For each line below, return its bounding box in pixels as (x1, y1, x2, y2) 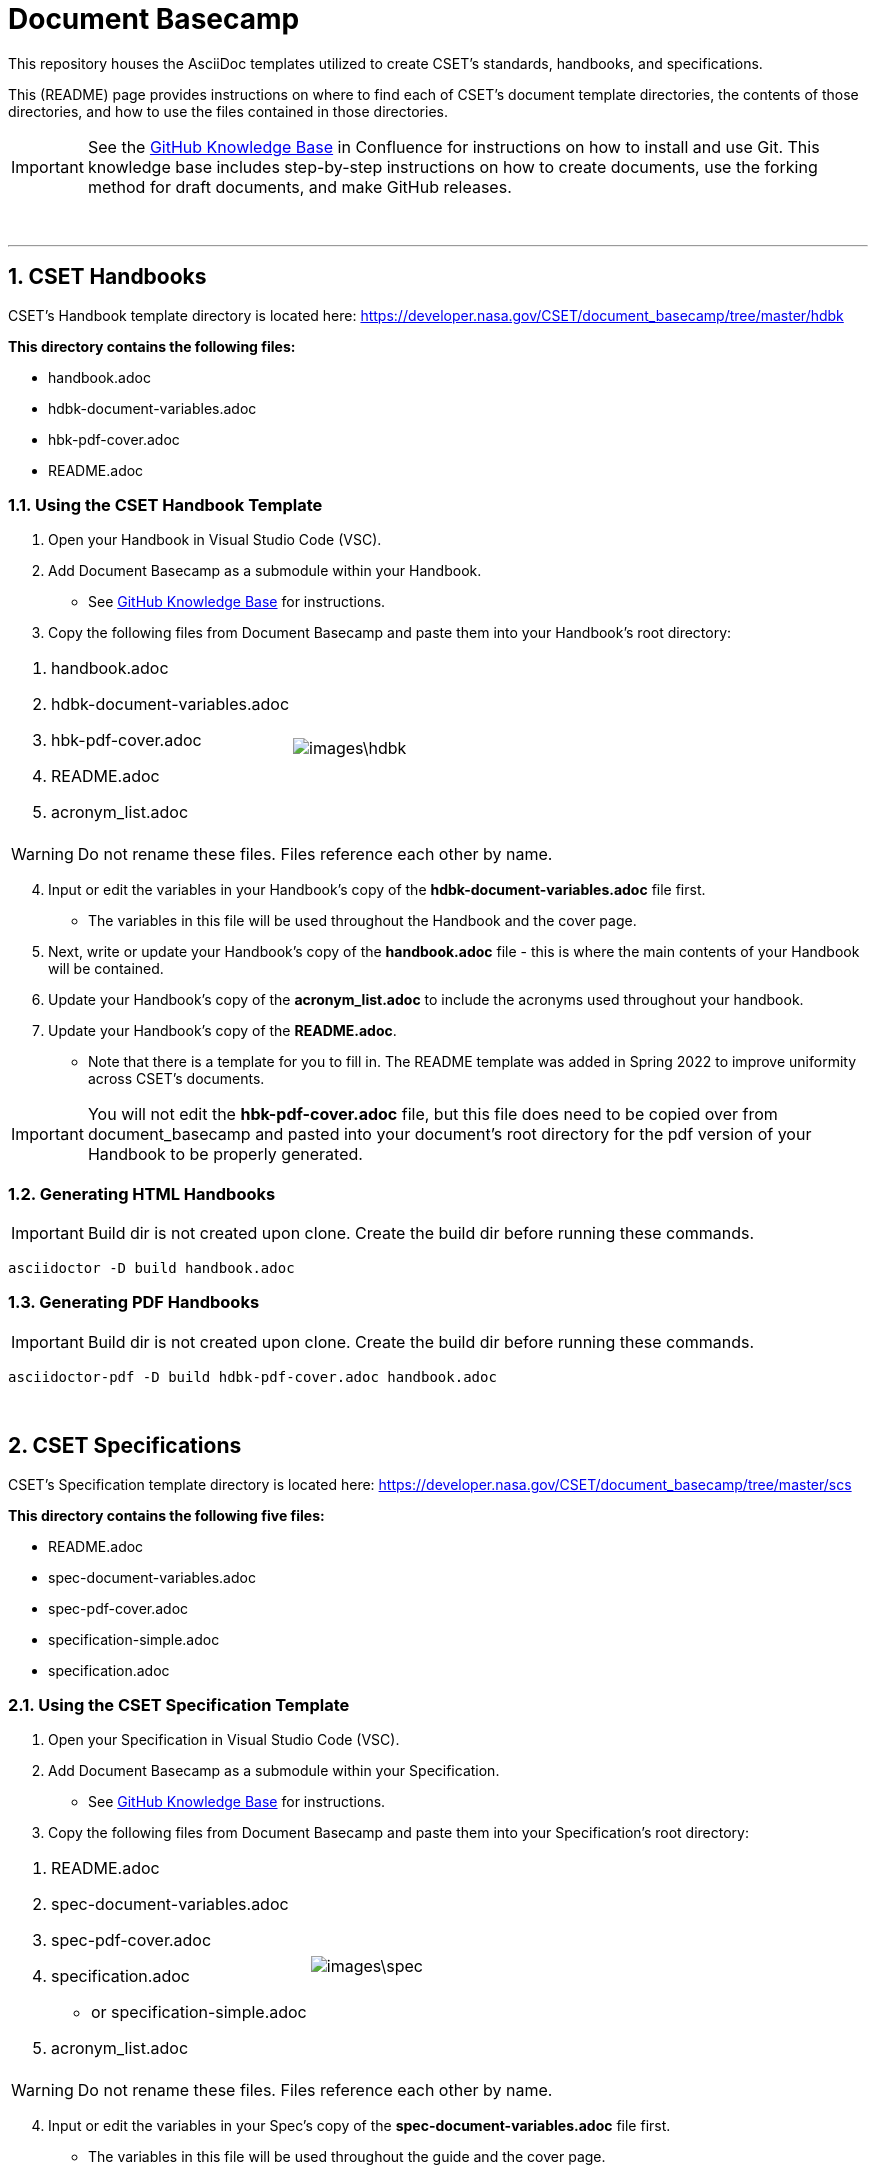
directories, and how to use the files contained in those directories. (8, 102, 448, 120)
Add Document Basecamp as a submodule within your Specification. (48, 1762, 500, 1780)
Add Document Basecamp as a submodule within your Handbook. (48, 562, 482, 580)
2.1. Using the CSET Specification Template (8, 1695, 350, 1716)
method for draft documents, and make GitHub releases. (87, 176, 512, 197)
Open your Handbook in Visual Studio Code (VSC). (48, 531, 382, 549)
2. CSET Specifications (8, 1433, 242, 1459)
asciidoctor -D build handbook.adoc (8, 1260, 295, 1277)
